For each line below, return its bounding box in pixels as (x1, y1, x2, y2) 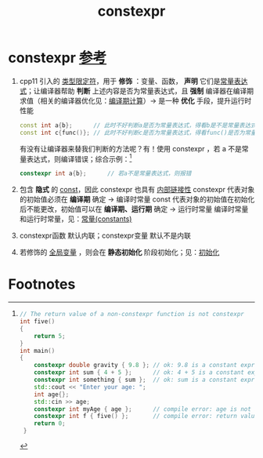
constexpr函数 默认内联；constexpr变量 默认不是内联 (19, 231, 192, 241)
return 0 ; (34, 420, 66, 427)
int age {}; (34, 391, 70, 398)
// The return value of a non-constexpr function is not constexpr (19, 311, 244, 318)
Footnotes (8, 275, 76, 293)
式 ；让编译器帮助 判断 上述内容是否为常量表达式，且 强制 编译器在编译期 (19, 85, 254, 96)
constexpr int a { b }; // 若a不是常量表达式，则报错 (19, 169, 192, 178)
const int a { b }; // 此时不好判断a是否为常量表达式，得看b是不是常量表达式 (19, 121, 257, 129)
